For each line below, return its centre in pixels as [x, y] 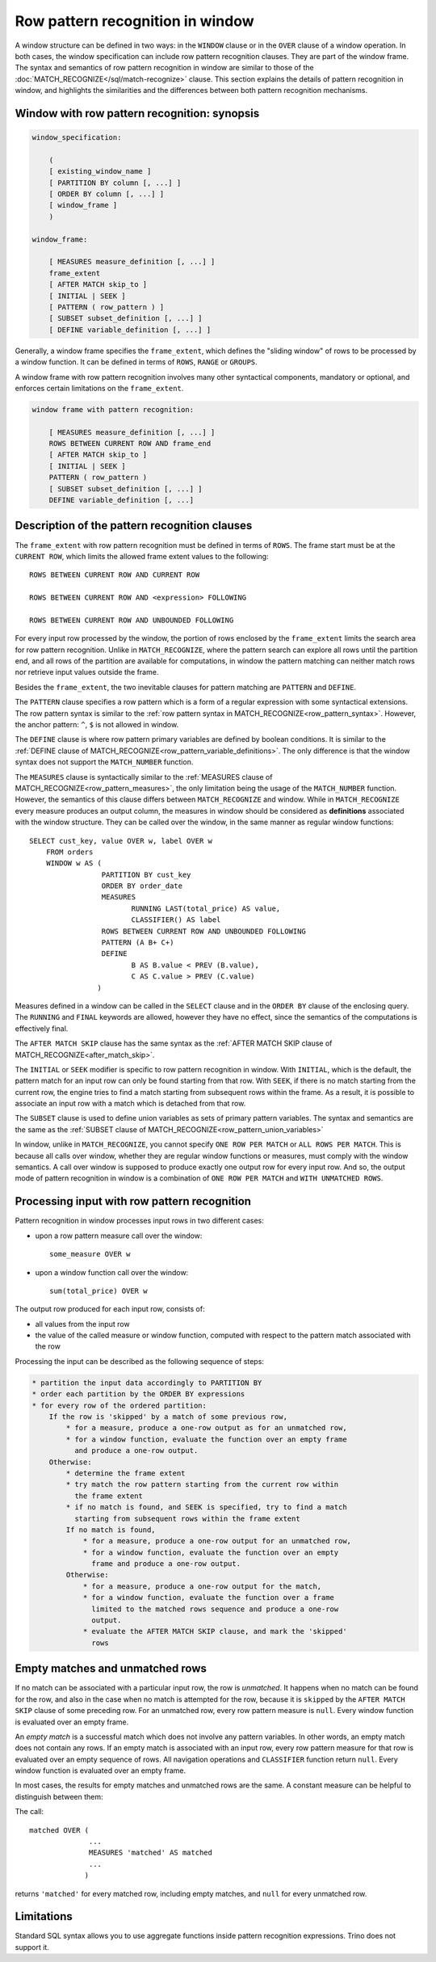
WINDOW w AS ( [74, 863]
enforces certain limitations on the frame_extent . [99, 388]
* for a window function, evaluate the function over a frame [209, 1598]
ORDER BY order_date [142, 886]
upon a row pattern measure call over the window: [119, 1236]
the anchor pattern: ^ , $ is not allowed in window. [97, 724]
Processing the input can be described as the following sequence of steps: [139, 1361]
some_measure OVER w [90, 1254]
